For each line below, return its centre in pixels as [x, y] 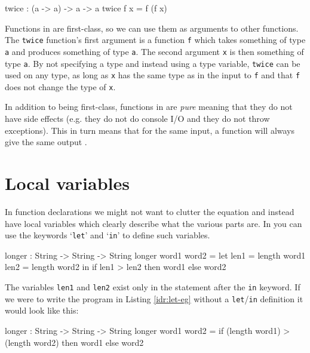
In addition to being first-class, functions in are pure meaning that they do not [149, 107]
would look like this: [42, 310]
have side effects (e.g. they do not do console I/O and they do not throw [137, 119]
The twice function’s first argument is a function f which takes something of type [155, 40]
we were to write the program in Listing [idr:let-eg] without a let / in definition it [154, 298]
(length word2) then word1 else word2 [74, 342]
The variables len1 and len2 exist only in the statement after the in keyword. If [153, 287]
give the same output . [46, 142]
